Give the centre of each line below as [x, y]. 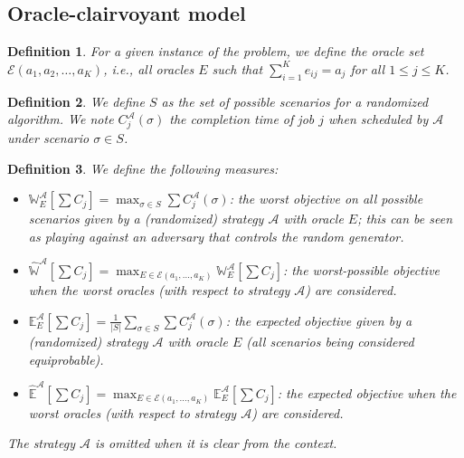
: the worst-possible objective [362, 270]
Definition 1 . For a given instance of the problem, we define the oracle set [216, 51]
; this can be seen [405, 219]
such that [237, 68]
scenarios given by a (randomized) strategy [146, 219]
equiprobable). [66, 359]
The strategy [41, 443]
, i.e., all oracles [149, 68]
